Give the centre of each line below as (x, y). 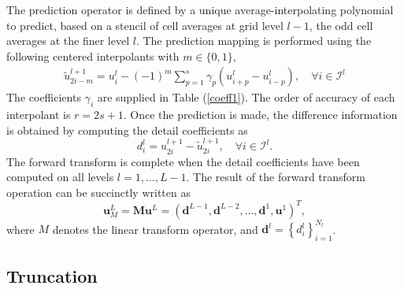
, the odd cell (341, 25)
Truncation (52, 275)
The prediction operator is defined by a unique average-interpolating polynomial (200, 9)
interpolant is (39, 115)
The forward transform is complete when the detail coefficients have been (183, 161)
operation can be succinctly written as (98, 192)
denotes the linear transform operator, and (155, 229)
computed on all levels (60, 177)
